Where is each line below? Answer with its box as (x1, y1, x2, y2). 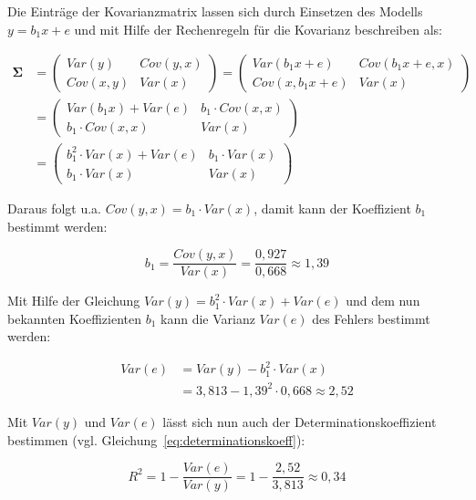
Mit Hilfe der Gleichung (7, 291, 140, 310)
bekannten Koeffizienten (7, 308, 141, 328)
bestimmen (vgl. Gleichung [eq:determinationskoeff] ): (7, 430, 305, 449)
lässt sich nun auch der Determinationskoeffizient (162, 412, 437, 431)
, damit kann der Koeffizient (254, 198, 411, 217)
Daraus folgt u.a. (7, 198, 101, 217)
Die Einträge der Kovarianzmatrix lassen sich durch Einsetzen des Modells (7, 2, 423, 20)
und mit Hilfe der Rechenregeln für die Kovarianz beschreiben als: (74, 19, 443, 38)
